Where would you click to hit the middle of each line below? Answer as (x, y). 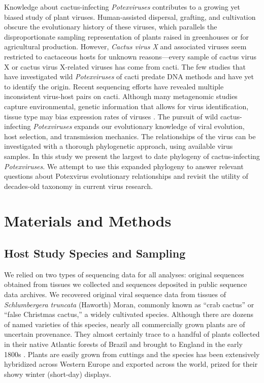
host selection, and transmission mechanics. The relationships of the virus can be (130, 136)
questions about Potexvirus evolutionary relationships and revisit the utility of (126, 176)
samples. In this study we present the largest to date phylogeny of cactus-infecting (132, 156)
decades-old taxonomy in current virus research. (78, 186)
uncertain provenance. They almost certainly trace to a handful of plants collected (132, 334)
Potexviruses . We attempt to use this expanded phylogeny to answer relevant (124, 166)
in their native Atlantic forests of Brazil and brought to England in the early (123, 344)
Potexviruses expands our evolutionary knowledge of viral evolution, (139, 126)
